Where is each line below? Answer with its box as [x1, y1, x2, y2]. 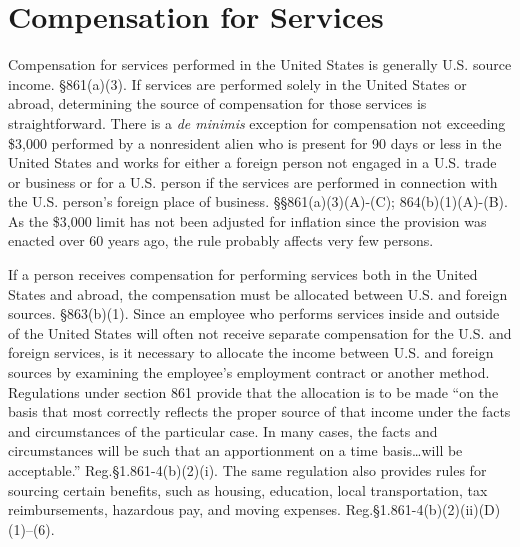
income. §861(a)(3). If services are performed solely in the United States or [8, 73, 467, 94]
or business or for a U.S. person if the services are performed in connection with [8, 171, 498, 192]
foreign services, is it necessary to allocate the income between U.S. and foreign [8, 342, 494, 363]
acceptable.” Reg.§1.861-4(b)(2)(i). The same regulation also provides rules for [8, 460, 487, 480]
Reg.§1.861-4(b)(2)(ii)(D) [345, 499, 501, 520]
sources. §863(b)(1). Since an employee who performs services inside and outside [8, 303, 500, 324]
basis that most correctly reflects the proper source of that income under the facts [8, 401, 511, 422]
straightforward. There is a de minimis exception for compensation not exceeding [8, 112, 506, 133]
